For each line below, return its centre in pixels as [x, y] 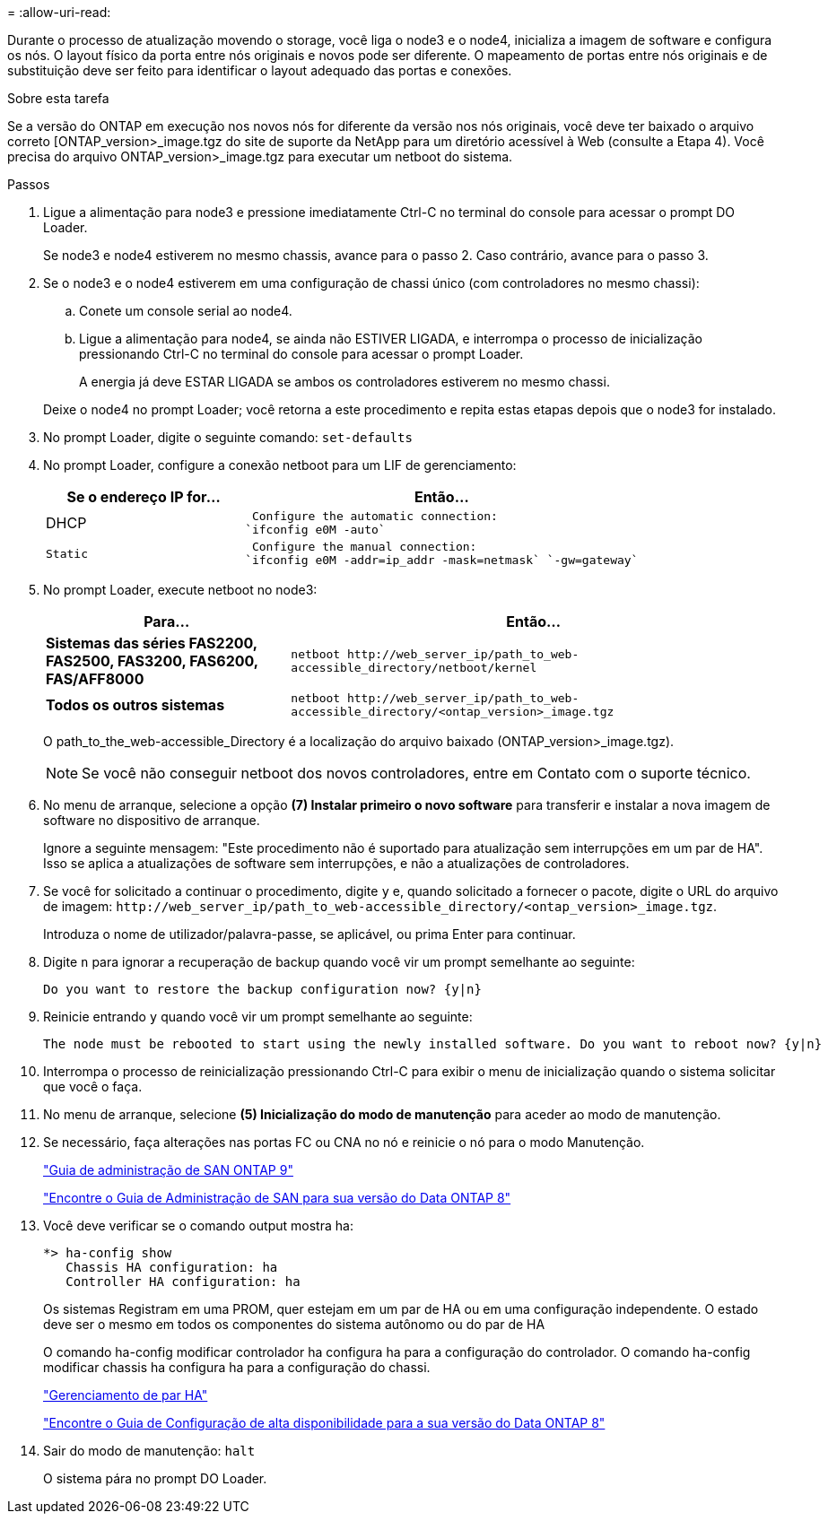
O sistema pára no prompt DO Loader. [155, 1478]
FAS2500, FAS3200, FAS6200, [152, 661]
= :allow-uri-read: [59, 12]
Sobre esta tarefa [58, 98]
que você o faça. [93, 1086]
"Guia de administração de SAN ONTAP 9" [168, 1170]
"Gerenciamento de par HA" [126, 1395]
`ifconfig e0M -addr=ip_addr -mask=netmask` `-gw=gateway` [442, 560]
